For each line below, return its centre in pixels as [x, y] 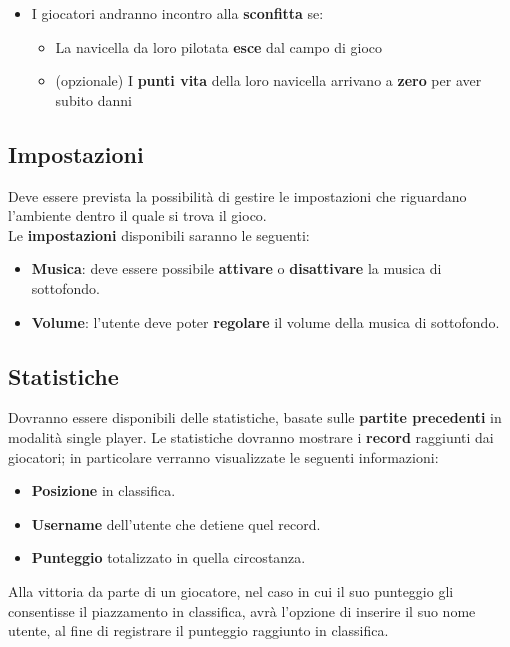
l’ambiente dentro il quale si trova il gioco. [137, 215]
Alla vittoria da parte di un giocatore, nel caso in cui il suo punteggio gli [231, 590]
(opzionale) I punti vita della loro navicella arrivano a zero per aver [268, 80]
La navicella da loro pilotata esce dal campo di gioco [219, 46]
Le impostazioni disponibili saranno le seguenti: [159, 234]
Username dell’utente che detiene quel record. [176, 523]
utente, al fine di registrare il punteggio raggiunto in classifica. [198, 630]
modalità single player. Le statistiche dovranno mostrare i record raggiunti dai [251, 436]
